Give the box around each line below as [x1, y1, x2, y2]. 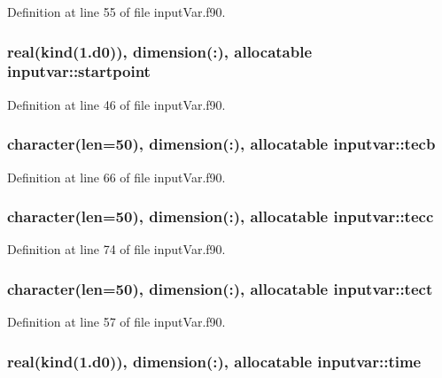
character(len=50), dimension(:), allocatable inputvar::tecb [7, 133, 436, 155]
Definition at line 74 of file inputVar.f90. [7, 240, 226, 258]
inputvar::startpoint [7, 60, 151, 82]
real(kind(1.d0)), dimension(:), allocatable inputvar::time [7, 350, 422, 372]
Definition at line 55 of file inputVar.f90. [7, 3, 226, 20]
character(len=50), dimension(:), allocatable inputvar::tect [7, 277, 433, 299]
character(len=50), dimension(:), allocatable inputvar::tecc [7, 205, 434, 228]
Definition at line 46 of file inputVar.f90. [7, 95, 226, 113]
